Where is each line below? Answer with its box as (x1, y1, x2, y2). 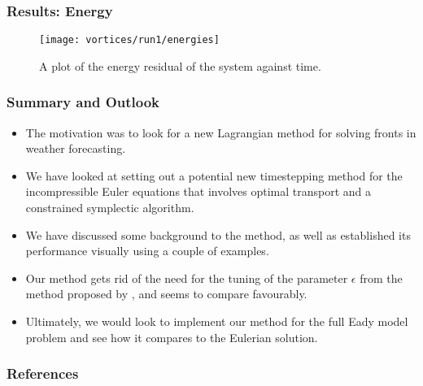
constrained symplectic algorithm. (25, 199, 194, 216)
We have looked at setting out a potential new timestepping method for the (25, 167, 403, 184)
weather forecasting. (25, 140, 126, 157)
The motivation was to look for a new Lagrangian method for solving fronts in (25, 124, 416, 141)
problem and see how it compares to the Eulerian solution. (25, 328, 318, 345)
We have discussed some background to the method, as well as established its (25, 226, 411, 243)
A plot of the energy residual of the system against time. (39, 57, 321, 74)
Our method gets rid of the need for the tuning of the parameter (25, 269, 348, 286)
